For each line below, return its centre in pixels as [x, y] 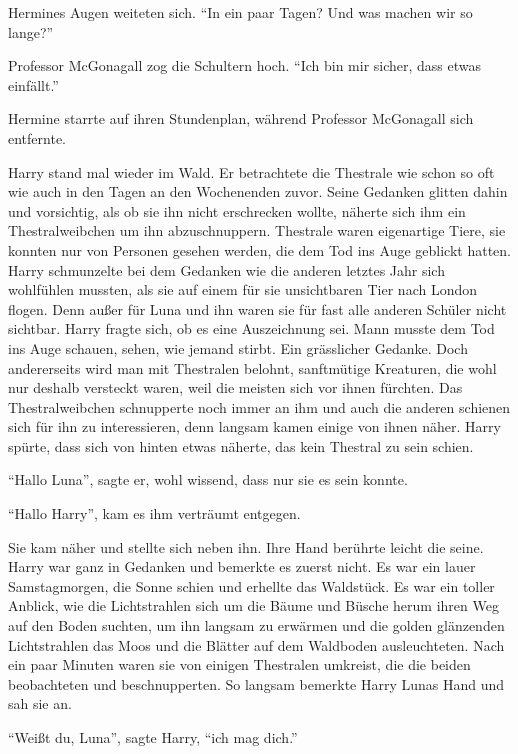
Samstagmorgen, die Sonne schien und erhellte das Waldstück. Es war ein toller [251, 585]
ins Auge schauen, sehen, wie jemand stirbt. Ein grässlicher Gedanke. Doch [238, 347]
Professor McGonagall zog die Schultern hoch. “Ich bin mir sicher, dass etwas [245, 65]
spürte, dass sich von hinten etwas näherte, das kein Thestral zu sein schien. [241, 445]
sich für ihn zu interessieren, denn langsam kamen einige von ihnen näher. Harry [254, 426]
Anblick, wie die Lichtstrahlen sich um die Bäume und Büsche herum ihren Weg [253, 605]
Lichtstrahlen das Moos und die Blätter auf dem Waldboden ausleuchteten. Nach [256, 644]
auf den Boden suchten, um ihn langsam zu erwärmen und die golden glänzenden [256, 625]
